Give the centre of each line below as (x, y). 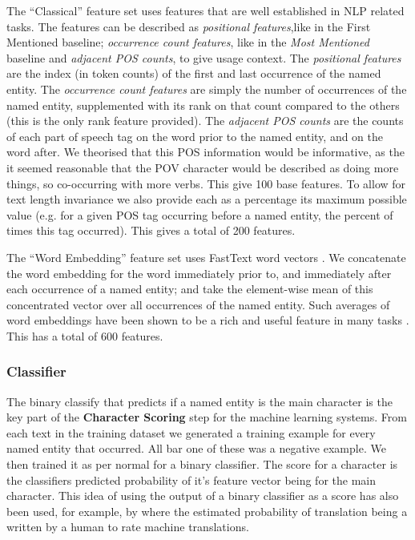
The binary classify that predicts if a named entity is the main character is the (199, 401)
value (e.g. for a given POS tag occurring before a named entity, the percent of (200, 214)
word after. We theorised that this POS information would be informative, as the (205, 152)
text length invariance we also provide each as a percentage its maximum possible (207, 199)
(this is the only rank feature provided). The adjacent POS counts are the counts (205, 121)
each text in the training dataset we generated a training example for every (191, 432)
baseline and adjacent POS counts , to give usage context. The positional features (204, 57)
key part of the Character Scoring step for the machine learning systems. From (207, 417)
